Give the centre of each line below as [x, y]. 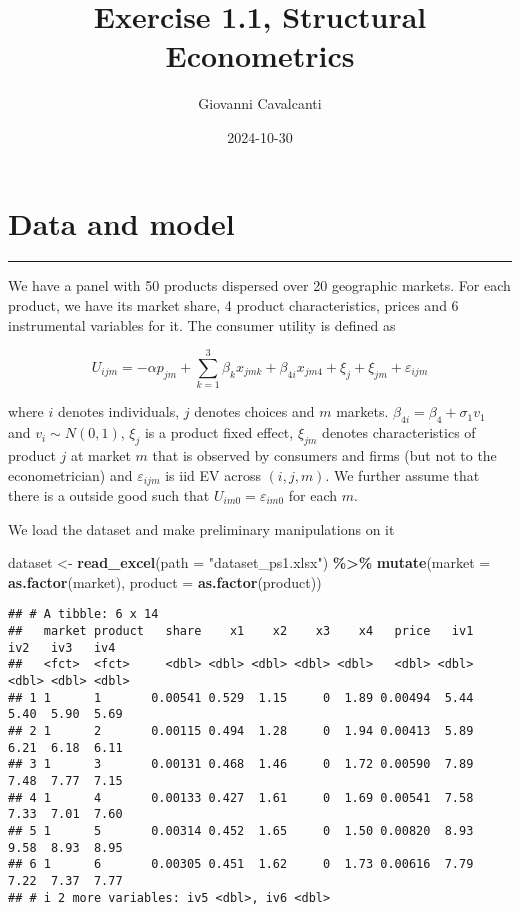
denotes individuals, [118, 411]
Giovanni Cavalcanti [260, 103]
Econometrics [260, 55]
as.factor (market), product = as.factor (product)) [165, 581]
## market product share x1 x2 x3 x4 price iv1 [241, 631]
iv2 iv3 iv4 [62, 647]
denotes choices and [254, 411]
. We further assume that [402, 474]
